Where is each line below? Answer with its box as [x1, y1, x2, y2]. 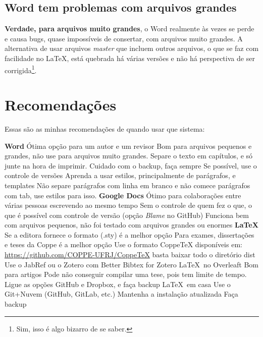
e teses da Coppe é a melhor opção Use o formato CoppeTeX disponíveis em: [5, 239, 242, 250]
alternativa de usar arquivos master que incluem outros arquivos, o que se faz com [5, 43, 259, 53]
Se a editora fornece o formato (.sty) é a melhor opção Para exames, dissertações [5, 229, 254, 240]
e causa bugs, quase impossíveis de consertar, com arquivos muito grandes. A [5, 33, 243, 43]
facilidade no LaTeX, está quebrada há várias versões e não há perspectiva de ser [5, 52, 255, 63]
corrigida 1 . [5, 63, 37, 75]
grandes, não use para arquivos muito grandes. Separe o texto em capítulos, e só [5, 150, 253, 161]
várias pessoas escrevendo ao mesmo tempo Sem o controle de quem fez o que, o [5, 200, 252, 210]
